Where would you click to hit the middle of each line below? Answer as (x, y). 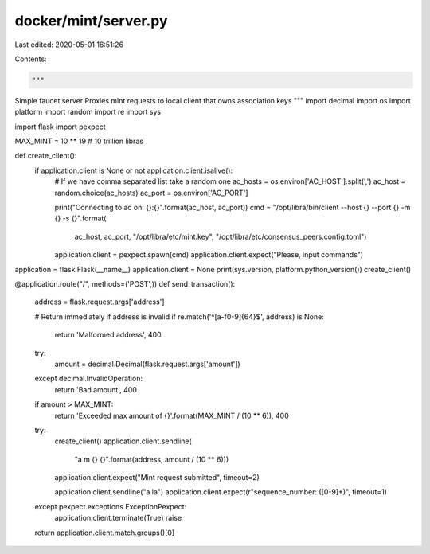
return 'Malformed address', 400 (108, 335)
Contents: (31, 59)
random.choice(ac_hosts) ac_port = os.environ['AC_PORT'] (151, 193)
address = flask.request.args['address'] (100, 302)
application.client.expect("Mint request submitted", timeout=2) (157, 478)
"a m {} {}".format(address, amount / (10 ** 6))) (152, 459)
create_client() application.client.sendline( (123, 441)
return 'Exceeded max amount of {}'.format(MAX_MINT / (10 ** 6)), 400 (172, 416)
